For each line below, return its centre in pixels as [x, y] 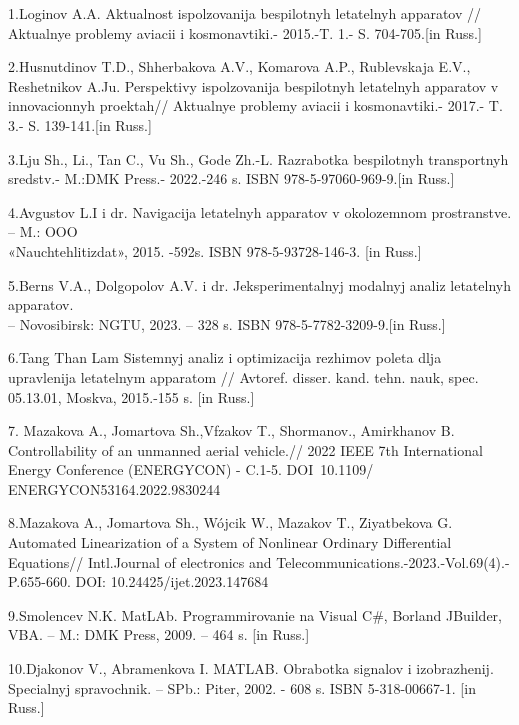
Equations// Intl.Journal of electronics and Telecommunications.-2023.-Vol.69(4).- [259, 561]
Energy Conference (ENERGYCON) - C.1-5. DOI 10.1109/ [191, 469]
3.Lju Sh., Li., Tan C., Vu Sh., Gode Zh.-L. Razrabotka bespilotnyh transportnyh [258, 158]
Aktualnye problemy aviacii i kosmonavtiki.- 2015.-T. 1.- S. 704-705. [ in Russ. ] [245, 32]
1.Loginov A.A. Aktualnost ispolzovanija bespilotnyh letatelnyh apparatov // [245, 13]
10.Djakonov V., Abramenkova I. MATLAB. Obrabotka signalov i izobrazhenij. [251, 668]
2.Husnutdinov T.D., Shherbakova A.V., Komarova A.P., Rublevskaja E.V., [239, 66]
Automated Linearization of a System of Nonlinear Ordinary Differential [230, 542]
